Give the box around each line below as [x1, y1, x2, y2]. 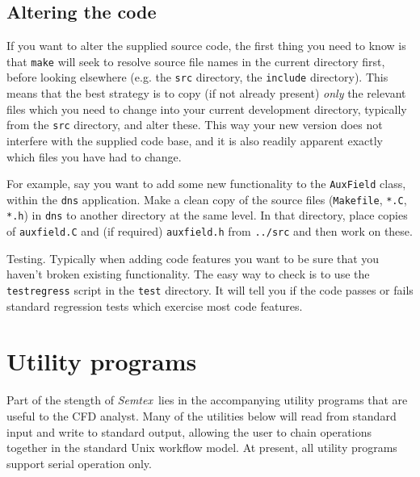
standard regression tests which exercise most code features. [6, 297, 303, 314]
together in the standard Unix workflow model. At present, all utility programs [6, 439, 397, 456]
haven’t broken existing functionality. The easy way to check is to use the [6, 266, 370, 282]
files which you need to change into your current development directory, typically [6, 100, 407, 117]
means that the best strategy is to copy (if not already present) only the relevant [6, 85, 406, 102]
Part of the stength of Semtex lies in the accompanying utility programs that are [6, 391, 408, 408]
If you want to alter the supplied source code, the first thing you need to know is [6, 37, 406, 54]
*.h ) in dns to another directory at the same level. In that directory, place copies [6, 207, 408, 224]
